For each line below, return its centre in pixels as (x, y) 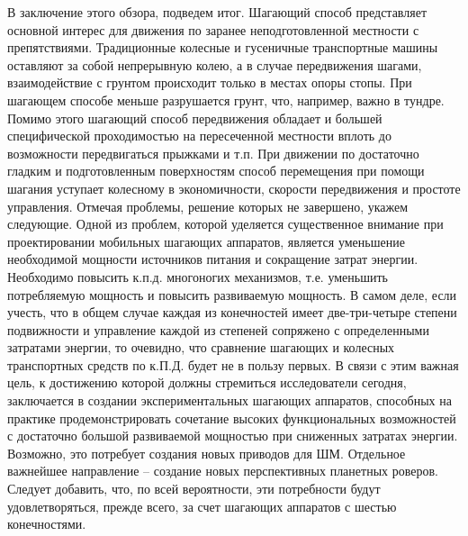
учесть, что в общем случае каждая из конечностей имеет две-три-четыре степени (232, 312)
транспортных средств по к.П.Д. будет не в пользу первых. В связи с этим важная (233, 364)
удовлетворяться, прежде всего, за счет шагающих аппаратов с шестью (202, 506)
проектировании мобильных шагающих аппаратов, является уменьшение (206, 241)
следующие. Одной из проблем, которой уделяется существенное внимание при (225, 224)
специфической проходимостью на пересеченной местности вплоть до (199, 136)
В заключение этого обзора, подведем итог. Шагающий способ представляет (217, 12)
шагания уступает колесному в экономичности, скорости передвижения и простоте (234, 188)
